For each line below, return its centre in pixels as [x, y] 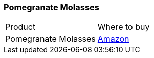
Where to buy [124, 27]
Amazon [113, 39]
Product [20, 27]
